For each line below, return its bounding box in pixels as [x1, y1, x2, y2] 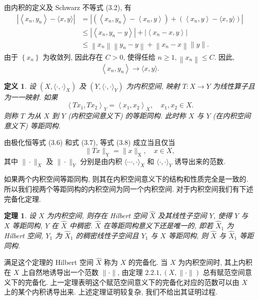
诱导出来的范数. [174, 156, 225, 166]
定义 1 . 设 [4, 80, 36, 91]
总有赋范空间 [202, 266, 245, 277]
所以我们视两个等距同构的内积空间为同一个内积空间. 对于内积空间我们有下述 [4, 183, 253, 194]
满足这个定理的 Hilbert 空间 [4, 257, 93, 267]
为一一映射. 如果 [4, 91, 58, 102]
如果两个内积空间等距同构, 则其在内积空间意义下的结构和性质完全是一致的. [4, 174, 248, 184]
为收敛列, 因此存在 [42, 52, 103, 62]
